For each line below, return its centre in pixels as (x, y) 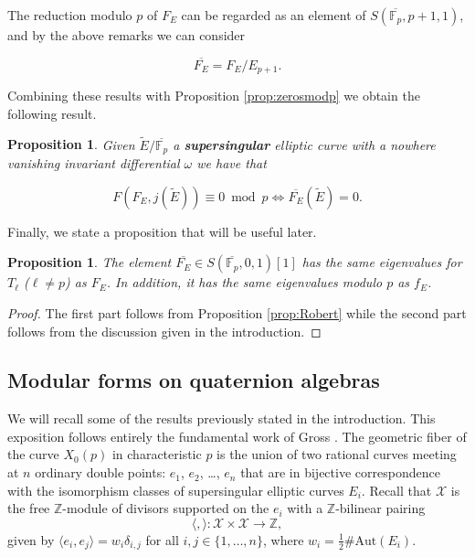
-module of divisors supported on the (166, 508)
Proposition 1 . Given (71, 144)
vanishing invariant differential (94, 163)
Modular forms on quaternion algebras (194, 380)
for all (162, 539)
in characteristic (157, 454)
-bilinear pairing (380, 508)
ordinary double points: (100, 472)
